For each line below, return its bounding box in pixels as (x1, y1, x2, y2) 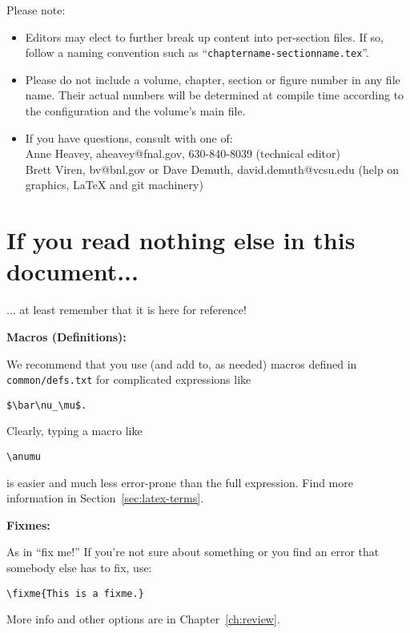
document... (6, 255, 139, 288)
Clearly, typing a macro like (6, 422, 143, 439)
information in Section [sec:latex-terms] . (6, 490, 204, 506)
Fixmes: (6, 516, 50, 533)
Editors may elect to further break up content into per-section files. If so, (25, 28, 384, 45)
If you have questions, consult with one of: (25, 129, 233, 146)
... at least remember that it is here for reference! (6, 301, 247, 318)
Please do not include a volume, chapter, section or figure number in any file (25, 71, 400, 87)
